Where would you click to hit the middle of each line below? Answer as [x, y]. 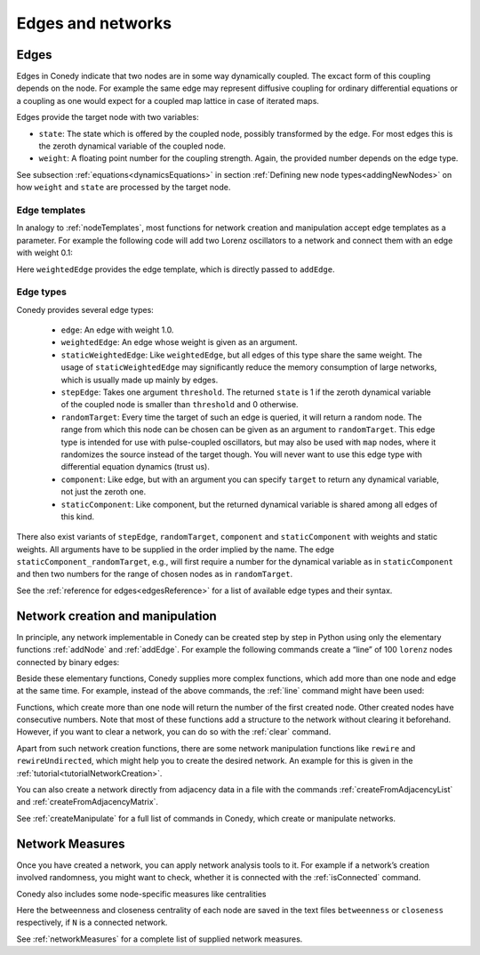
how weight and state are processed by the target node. [124, 188]
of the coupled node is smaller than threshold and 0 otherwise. [180, 405]
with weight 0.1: [44, 253]
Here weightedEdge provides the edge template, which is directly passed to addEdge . [176, 269]
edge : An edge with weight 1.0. [117, 330]
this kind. [78, 517]
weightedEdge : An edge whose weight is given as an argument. [179, 342]
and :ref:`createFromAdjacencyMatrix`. [88, 802]
